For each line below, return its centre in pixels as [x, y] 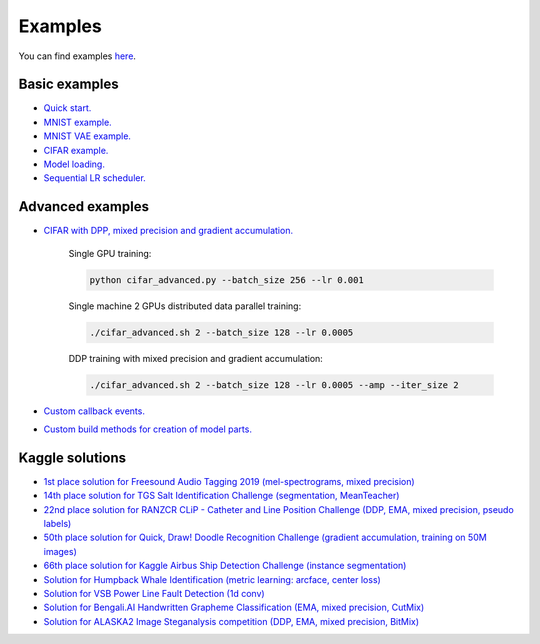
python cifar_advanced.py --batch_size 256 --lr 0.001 [226, 279]
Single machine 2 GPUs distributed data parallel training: [185, 306]
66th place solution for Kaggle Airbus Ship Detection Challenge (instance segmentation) [225, 566]
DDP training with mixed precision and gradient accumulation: [196, 358]
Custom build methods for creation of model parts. [147, 429]
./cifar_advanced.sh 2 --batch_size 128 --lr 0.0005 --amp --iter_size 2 [274, 384]
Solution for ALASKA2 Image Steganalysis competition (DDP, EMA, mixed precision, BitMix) [231, 621]
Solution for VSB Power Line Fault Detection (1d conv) [154, 594]
